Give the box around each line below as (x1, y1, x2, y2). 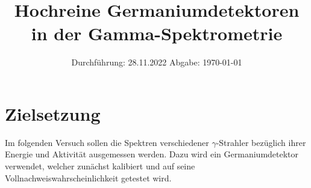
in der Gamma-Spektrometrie (31, 21, 283, 46)
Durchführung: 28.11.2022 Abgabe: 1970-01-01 (71, 56, 242, 68)
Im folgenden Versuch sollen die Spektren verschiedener (5, 136, 209, 148)
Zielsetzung (5, 101, 101, 126)
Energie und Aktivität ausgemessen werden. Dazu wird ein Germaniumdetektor (5, 148, 299, 160)
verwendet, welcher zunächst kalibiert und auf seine (5, 160, 195, 172)
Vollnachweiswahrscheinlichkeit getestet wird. (5, 171, 172, 184)
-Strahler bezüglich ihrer (216, 136, 306, 148)
